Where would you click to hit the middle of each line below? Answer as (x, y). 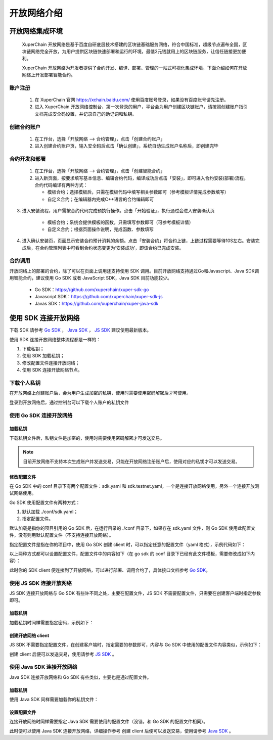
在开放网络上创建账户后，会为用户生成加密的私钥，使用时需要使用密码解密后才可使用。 (100, 393)
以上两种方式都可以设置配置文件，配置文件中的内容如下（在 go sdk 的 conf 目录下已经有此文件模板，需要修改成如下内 (132, 554)
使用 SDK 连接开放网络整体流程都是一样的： (55, 339)
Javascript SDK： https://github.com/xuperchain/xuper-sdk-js (99, 296)
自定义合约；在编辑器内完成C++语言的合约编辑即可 (101, 199)
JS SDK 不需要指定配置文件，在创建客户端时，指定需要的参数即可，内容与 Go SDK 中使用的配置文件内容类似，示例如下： (136, 645)
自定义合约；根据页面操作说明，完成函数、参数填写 (100, 229)
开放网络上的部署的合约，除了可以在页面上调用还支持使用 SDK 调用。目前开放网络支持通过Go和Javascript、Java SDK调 (134, 271)
